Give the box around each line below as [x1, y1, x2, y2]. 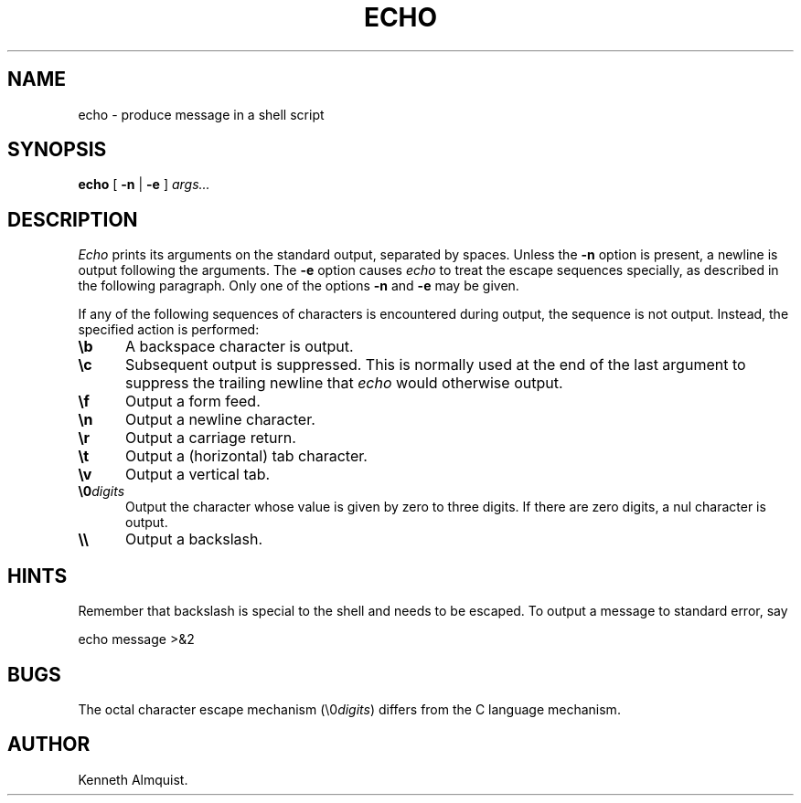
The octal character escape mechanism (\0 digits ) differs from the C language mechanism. [78, 701, 621, 717]
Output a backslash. [124, 530, 263, 549]
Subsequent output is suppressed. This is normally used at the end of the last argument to [124, 355, 746, 375]
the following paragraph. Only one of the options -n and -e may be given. [78, 278, 519, 294]
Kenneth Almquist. [78, 771, 188, 787]
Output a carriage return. [124, 428, 296, 448]
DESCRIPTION [7, 207, 138, 231]
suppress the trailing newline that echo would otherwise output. [124, 374, 563, 393]
